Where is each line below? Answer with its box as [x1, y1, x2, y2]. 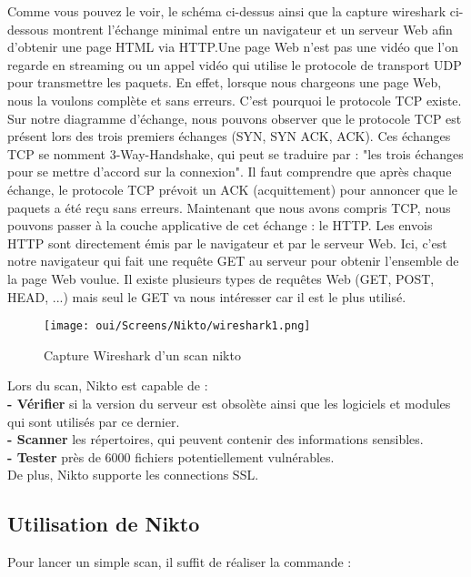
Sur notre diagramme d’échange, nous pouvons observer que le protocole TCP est [7, 108, 462, 127]
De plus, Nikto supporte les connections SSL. [7, 465, 259, 484]
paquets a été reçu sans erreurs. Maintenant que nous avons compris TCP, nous [7, 197, 451, 217]
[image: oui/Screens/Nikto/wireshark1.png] [44, 319, 311, 333]
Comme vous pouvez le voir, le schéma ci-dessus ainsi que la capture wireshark [7, 2, 446, 20]
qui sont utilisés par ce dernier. [7, 411, 180, 430]
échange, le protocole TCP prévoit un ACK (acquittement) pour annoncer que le [7, 179, 458, 198]
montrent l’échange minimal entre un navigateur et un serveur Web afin [52, 19, 453, 38]
